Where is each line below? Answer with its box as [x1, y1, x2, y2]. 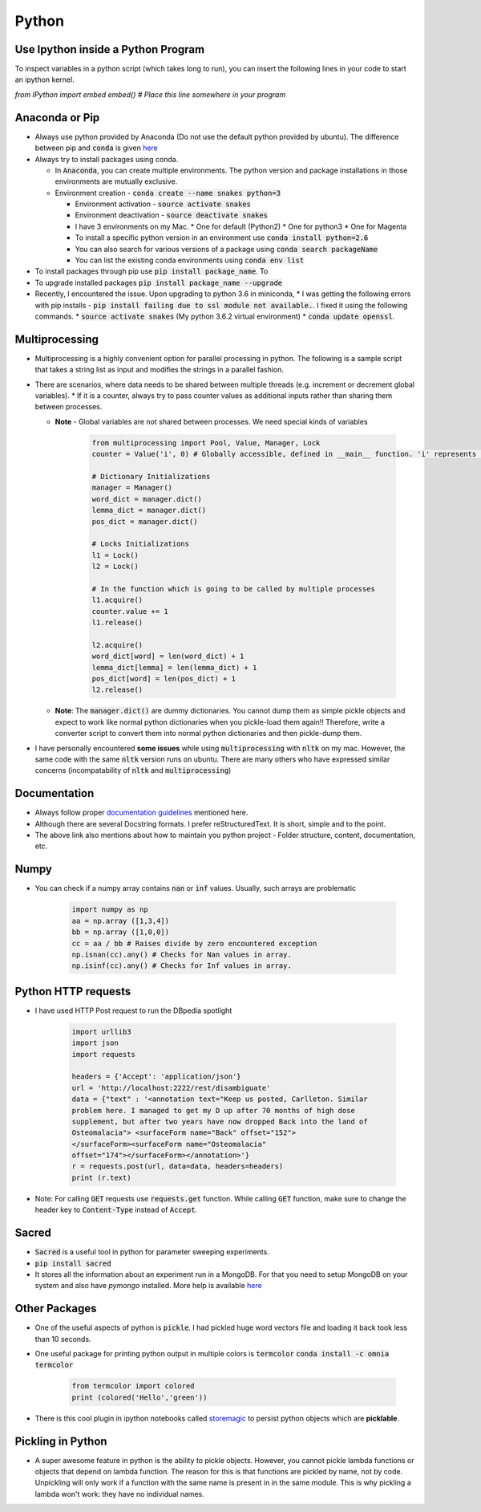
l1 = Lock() [91, 551, 139, 559]
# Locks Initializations [91, 539, 190, 549]
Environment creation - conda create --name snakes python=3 [55, 188, 281, 197]
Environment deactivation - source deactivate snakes [75, 210, 269, 220]
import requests [71, 1050, 136, 1059]
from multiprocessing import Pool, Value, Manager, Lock [91, 438, 321, 447]
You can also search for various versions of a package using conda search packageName [75, 244, 378, 254]
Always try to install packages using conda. [34, 154, 179, 164]
